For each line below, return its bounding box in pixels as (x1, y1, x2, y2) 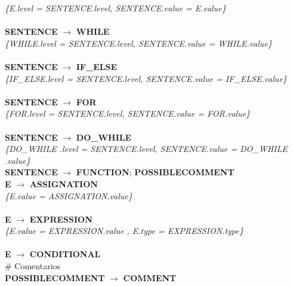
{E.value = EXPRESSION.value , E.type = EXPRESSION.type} (5, 224, 243, 237)
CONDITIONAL (29, 248, 101, 260)
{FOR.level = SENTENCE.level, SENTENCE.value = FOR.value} (5, 107, 251, 120)
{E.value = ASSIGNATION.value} (5, 189, 132, 202)
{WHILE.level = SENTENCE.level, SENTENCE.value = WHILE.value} (5, 36, 272, 49)
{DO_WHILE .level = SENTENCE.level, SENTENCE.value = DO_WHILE (5, 142, 288, 155)
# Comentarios (5, 260, 61, 272)
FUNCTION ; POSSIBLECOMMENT (76, 166, 235, 178)
